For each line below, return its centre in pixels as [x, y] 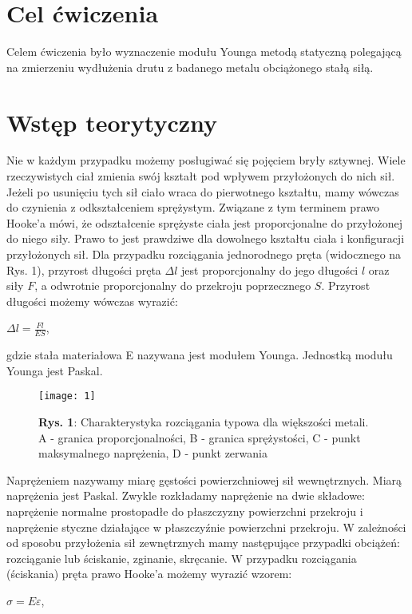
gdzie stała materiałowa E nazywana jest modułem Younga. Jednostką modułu [200, 355]
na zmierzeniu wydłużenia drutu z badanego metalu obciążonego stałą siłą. [190, 67]
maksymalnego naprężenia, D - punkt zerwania [153, 453]
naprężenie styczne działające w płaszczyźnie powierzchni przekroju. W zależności [206, 527]
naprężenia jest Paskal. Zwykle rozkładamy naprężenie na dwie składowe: [186, 495]
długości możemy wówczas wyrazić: [92, 301]
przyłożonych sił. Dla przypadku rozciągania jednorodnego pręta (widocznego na [204, 254]
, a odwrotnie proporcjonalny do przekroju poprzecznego [173, 285]
